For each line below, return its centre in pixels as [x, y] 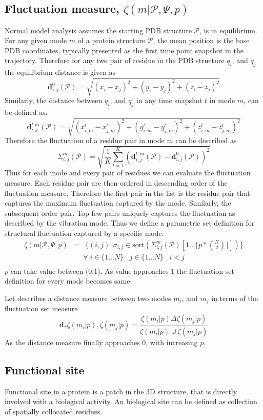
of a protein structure [112, 40]
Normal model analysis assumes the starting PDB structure [98, 30]
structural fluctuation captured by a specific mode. [84, 233]
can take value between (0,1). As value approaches [89, 271]
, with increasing [172, 342]
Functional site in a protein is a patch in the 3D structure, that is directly [121, 391]
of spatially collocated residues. [54, 411]
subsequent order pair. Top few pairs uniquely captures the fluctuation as [120, 213]
